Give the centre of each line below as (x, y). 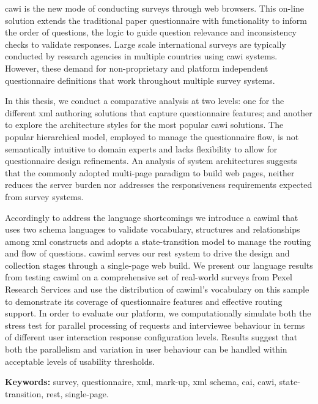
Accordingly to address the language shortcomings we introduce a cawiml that (152, 217)
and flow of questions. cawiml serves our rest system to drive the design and (147, 253)
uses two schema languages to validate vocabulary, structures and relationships (153, 229)
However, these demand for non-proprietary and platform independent (137, 68)
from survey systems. (44, 196)
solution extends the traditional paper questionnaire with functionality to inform (156, 20)
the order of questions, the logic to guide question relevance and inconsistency (151, 32)
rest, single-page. (77, 393)
